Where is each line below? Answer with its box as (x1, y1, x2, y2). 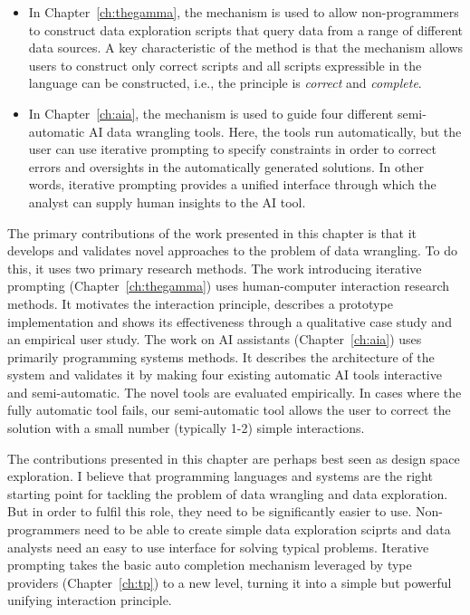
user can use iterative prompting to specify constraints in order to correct (28, 139, 437, 159)
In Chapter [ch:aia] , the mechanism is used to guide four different (28, 103, 394, 122)
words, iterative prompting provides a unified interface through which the (28, 175, 436, 194)
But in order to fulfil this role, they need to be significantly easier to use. (7, 502, 412, 521)
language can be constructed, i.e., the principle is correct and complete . (28, 73, 422, 92)
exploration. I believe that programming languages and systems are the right (7, 466, 433, 485)
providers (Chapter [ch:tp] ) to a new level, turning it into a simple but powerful (7, 572, 452, 591)
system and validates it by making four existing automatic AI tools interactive (7, 365, 442, 384)
